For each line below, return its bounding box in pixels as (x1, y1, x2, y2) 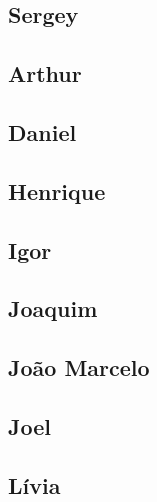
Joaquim (8, 293, 98, 324)
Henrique (8, 175, 106, 206)
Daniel (8, 116, 77, 147)
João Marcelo (8, 352, 150, 383)
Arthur (8, 58, 82, 89)
